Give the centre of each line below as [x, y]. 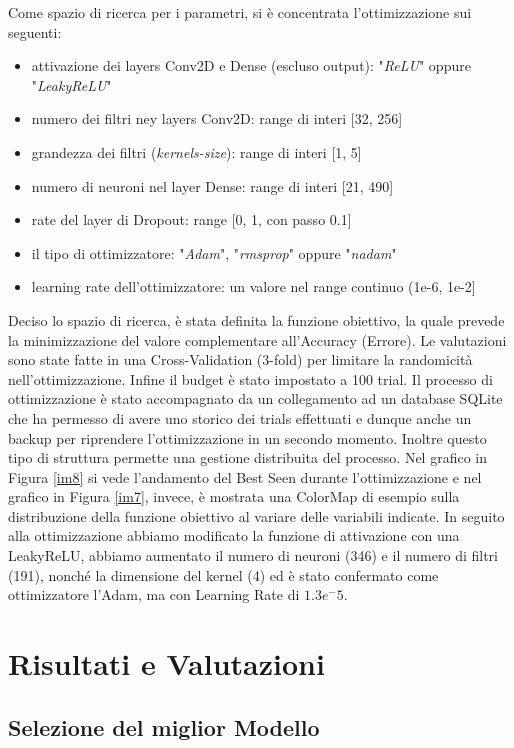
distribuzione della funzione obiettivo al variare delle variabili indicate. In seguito [256, 515]
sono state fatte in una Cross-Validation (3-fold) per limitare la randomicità [240, 359]
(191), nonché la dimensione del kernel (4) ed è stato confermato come [223, 574]
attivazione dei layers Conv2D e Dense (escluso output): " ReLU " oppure [251, 65]
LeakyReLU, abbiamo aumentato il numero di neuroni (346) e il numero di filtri [253, 555]
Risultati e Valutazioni [166, 663]
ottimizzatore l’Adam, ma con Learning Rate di [154, 594]
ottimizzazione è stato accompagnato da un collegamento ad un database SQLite [255, 398]
